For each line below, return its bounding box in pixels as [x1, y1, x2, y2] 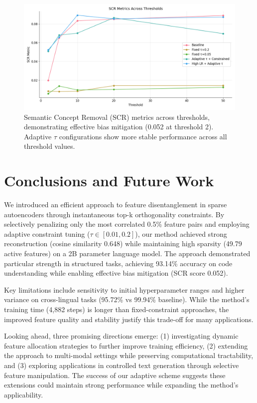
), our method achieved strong [135, 228, 227, 239]
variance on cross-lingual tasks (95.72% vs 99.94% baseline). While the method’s [4, 294, 250, 305]
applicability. [4, 389, 43, 400]
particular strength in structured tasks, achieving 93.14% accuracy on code [4, 258, 233, 268]
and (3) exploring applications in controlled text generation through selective [4, 360, 239, 370]
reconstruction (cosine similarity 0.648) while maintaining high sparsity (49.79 [4, 238, 242, 249]
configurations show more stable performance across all [59, 131, 227, 141]
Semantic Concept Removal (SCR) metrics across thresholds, [24, 111, 210, 122]
